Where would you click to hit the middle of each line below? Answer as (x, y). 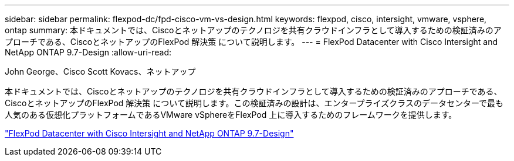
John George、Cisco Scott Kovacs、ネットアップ (100, 71)
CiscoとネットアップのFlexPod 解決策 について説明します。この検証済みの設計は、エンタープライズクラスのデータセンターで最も (254, 103)
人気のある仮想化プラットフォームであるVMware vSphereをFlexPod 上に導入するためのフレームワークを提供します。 (231, 115)
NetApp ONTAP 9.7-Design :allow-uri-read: (88, 52)
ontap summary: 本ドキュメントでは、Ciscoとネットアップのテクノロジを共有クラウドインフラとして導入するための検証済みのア (253, 30)
